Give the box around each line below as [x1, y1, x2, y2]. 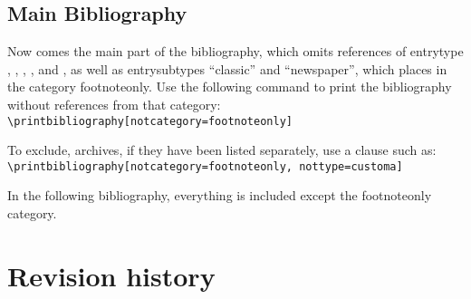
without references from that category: [7, 94, 221, 113]
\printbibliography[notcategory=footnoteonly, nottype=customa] [7, 159, 403, 173]
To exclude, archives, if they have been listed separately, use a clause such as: [7, 140, 437, 159]
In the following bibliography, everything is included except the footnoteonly [7, 186, 432, 205]
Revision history [7, 256, 216, 294]
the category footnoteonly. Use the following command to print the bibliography [7, 77, 452, 96]
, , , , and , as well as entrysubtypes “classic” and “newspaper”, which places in [7, 59, 447, 78]
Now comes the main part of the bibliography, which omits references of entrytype [7, 42, 464, 61]
